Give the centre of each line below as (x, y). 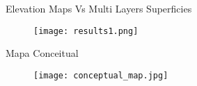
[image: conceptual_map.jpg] (101, 75)
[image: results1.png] (86, 31)
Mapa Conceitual (42, 53)
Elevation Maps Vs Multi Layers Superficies (99, 8)
